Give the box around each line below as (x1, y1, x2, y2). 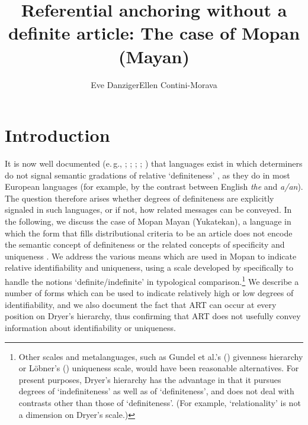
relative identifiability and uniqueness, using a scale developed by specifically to (5, 261, 293, 274)
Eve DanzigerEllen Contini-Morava (91, 78, 217, 90)
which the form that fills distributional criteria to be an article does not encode (5, 226, 293, 239)
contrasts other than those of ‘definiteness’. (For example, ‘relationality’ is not (18, 396, 301, 408)
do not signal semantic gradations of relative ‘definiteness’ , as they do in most (5, 168, 290, 181)
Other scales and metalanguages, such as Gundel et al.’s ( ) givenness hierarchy (18, 350, 303, 362)
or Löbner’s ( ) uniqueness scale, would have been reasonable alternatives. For (18, 362, 299, 374)
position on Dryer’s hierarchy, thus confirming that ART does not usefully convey (5, 310, 301, 322)
